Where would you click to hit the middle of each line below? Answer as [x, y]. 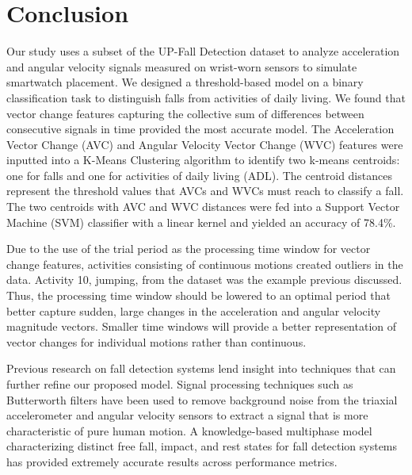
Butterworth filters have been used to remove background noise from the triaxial [202, 399]
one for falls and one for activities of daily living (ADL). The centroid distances [199, 175]
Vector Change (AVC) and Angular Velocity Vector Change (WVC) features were [205, 144]
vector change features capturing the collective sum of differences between [185, 113]
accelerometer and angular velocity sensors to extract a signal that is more [187, 415]
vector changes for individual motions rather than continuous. [156, 341]
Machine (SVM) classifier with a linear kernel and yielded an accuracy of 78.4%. [201, 222]
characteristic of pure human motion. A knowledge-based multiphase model [189, 430]
